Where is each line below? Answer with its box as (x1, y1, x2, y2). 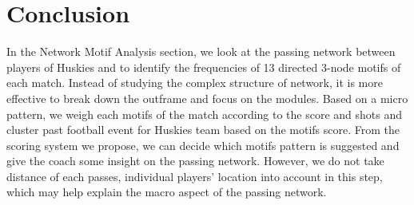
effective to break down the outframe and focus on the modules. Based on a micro (6, 89, 408, 106)
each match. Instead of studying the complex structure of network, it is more (6, 74, 383, 91)
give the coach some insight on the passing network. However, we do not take (6, 152, 384, 169)
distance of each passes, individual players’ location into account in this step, (6, 168, 383, 184)
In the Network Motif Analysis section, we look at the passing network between (6, 43, 396, 60)
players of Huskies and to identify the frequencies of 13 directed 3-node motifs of (6, 58, 401, 75)
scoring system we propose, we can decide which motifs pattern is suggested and (6, 136, 400, 153)
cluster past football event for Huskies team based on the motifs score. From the (6, 121, 400, 138)
